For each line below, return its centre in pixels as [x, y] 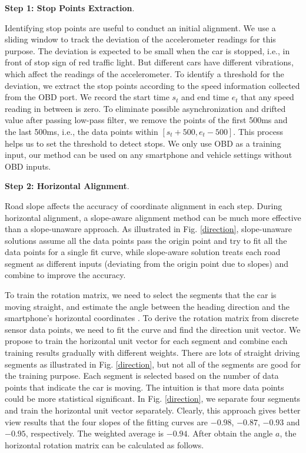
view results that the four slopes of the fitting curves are [107, 421]
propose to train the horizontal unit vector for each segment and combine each [146, 341]
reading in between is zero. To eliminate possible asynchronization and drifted [145, 108]
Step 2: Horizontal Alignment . [67, 186]
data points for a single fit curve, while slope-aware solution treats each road [143, 252]
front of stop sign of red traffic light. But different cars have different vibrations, [149, 62]
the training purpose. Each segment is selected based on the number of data [142, 376]
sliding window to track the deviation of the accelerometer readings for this [140, 39]
